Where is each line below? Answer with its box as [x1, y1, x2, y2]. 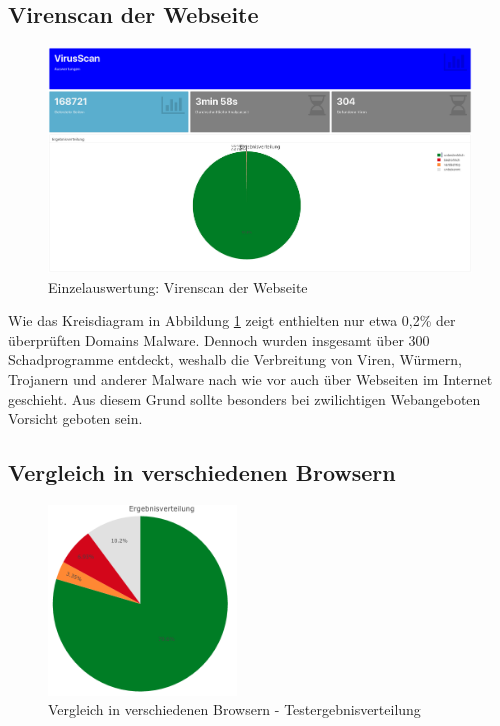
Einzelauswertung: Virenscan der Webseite [48, 276, 308, 297]
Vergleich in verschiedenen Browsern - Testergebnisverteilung [48, 699, 421, 720]
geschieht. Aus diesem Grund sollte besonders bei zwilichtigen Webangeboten [8, 388, 481, 409]
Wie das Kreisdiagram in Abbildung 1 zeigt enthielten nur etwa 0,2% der [8, 310, 456, 331]
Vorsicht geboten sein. [8, 408, 143, 429]
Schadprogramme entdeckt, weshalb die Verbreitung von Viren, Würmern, [8, 349, 462, 370]
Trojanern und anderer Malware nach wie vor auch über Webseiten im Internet [8, 369, 493, 390]
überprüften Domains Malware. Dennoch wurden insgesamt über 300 [8, 329, 430, 350]
